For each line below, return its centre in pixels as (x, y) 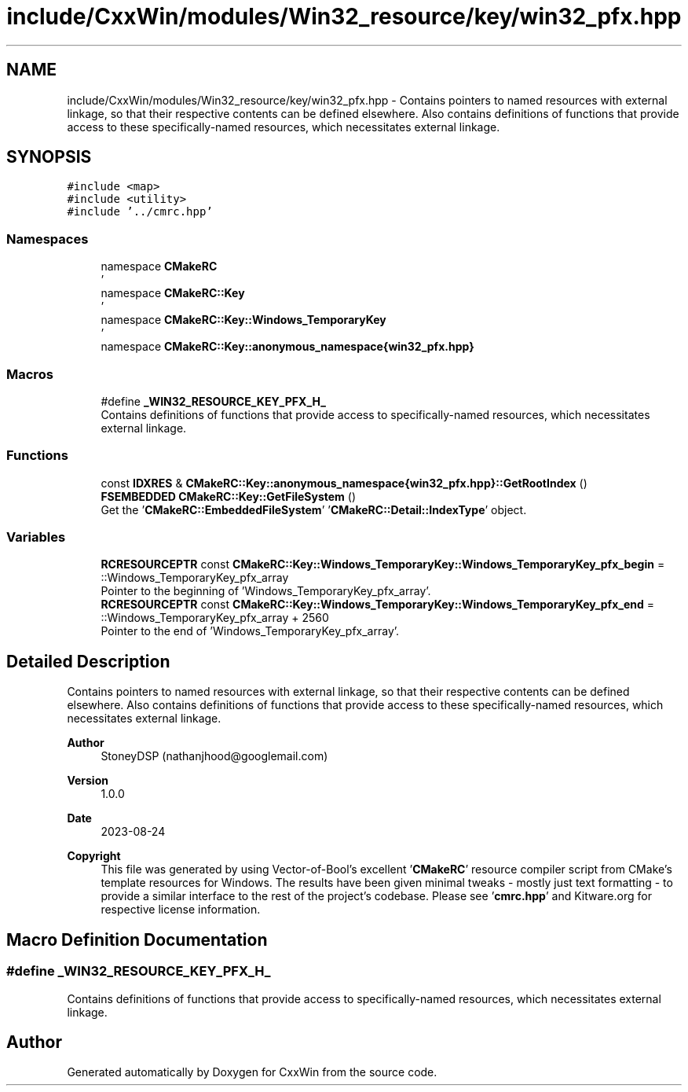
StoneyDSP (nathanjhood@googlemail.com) (214, 756)
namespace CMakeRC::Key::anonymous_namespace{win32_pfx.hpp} (287, 347)
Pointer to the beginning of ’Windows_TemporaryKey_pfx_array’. (266, 591)
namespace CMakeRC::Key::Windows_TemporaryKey (243, 320)
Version (88, 781)
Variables (36, 537)
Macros (30, 374)
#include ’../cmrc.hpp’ (140, 212)
